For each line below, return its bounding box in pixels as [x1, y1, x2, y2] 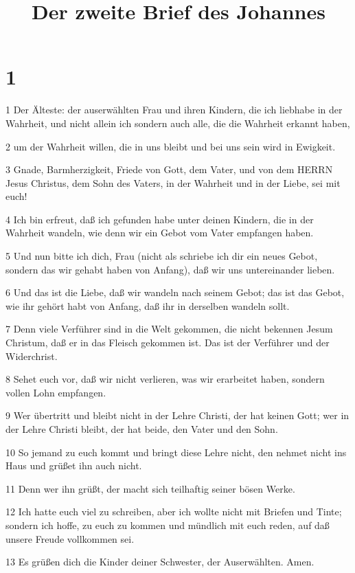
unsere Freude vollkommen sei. [5, 531, 135, 546]
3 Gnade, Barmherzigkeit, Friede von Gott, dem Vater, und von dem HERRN [5, 162, 333, 177]
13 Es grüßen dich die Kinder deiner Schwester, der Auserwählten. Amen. [5, 554, 314, 569]
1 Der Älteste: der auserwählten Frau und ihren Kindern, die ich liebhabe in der [5, 102, 343, 117]
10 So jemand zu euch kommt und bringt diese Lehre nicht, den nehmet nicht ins [5, 445, 347, 459]
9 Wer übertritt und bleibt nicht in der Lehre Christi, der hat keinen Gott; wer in [5, 408, 350, 423]
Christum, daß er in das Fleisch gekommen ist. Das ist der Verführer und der [5, 335, 330, 350]
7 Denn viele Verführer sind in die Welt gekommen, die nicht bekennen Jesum [5, 322, 333, 336]
